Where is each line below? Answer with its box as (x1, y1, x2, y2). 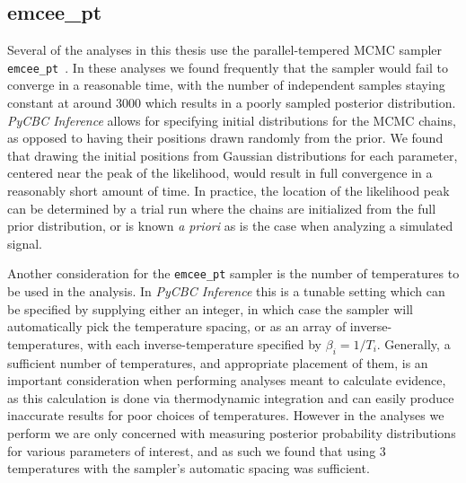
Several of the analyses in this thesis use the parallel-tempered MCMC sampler (7, 40, 443, 59)
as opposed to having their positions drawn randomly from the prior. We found (7, 128, 444, 147)
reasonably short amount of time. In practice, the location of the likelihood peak (7, 181, 450, 200)
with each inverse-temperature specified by (87, 334, 322, 353)
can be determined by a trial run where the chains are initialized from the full (7, 198, 436, 217)
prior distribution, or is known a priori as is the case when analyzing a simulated (7, 216, 453, 235)
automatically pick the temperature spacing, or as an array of (7, 317, 347, 336)
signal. (7, 233, 42, 252)
